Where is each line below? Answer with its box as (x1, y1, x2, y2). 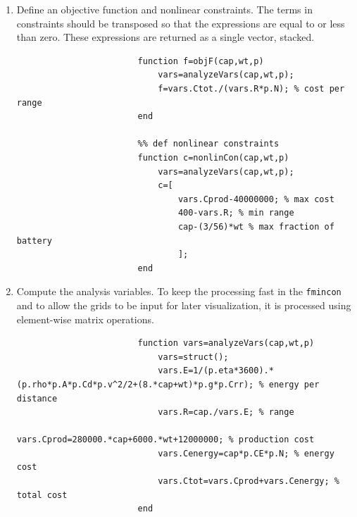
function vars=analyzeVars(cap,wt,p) (137, 338, 315, 349)
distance (16, 393, 58, 404)
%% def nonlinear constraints (137, 139, 280, 149)
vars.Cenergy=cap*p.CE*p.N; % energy (158, 448, 334, 459)
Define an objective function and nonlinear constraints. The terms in (16, 2, 313, 16)
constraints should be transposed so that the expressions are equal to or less (16, 15, 345, 30)
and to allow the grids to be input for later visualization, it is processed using (16, 297, 351, 312)
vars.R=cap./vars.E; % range (158, 407, 294, 418)
